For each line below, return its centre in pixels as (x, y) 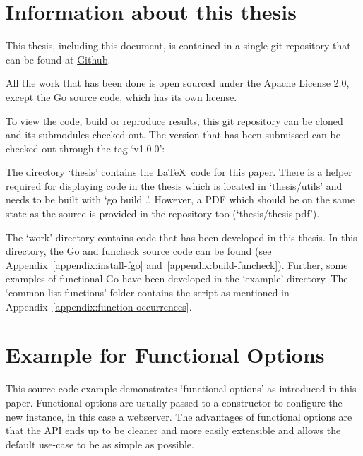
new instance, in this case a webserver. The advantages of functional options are (179, 416)
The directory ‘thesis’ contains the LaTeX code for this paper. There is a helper (179, 172)
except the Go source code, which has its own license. (121, 96)
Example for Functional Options (165, 355)
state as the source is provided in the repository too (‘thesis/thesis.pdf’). (163, 214)
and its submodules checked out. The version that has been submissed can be (173, 134)
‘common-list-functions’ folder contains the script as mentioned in (148, 293)
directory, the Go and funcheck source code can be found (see (139, 251)
